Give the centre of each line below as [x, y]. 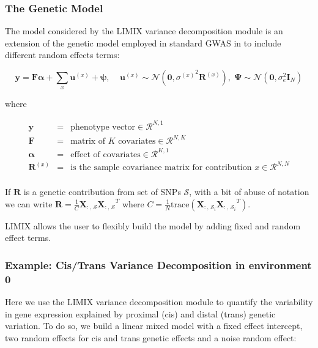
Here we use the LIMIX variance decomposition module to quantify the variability [159, 302]
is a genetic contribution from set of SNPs [102, 192]
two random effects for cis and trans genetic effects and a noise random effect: [151, 337]
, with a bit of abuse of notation [249, 192]
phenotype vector [103, 127]
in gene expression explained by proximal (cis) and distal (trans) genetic [140, 313]
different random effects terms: [62, 55]
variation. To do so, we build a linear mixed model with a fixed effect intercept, [154, 326]
